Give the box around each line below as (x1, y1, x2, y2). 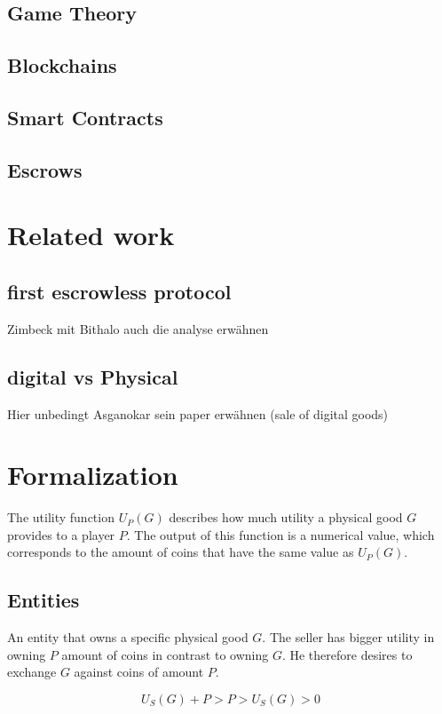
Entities (7, 586, 80, 614)
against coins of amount (74, 662, 204, 681)
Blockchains (7, 52, 117, 79)
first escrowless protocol (7, 277, 232, 305)
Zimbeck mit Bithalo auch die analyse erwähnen (7, 319, 269, 337)
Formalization (7, 456, 178, 493)
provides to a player (7, 525, 115, 543)
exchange (7, 662, 57, 681)
